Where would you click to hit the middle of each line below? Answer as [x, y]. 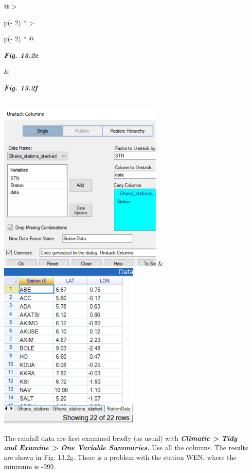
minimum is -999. [30, 466]
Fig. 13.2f [21, 87]
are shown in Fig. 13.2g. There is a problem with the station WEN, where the [120, 457]
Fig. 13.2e [21, 55]
